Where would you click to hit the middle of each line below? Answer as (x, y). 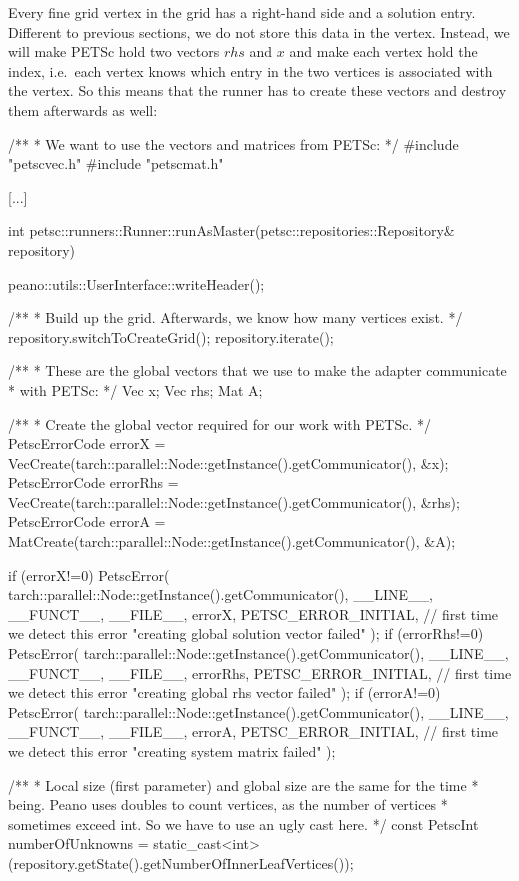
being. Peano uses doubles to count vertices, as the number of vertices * (228, 804)
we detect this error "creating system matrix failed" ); (172, 751)
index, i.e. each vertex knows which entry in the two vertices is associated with (250, 70)
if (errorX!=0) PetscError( (89, 574)
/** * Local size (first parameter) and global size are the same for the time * (243, 784)
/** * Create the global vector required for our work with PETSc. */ (219, 423)
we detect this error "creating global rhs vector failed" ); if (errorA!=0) (224, 692)
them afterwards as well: (83, 109)
